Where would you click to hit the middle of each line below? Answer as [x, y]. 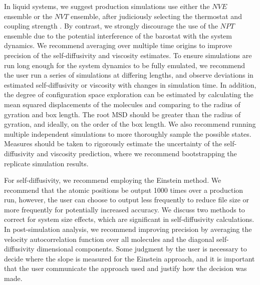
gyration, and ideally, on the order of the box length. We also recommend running [130, 124]
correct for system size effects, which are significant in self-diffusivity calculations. [129, 219]
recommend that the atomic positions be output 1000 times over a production [124, 190]
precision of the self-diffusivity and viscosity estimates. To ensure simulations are [128, 55]
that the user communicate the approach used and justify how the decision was [125, 268]
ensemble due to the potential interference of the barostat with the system [118, 35]
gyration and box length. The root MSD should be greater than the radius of [122, 114]
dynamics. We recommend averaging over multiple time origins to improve [118, 45]
